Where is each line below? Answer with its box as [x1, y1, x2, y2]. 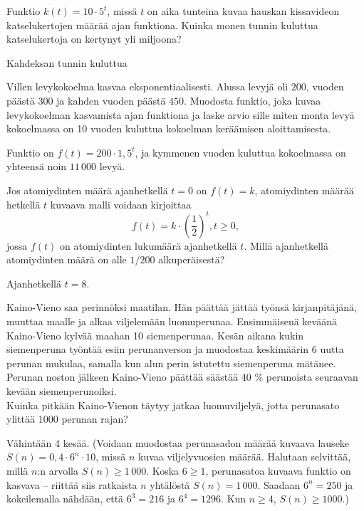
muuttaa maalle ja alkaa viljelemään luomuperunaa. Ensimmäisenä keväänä [6, 314, 337, 328]
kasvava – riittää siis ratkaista [6, 477, 137, 492]
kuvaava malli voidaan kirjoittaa [50, 196, 192, 211]
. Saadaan [257, 477, 301, 492]
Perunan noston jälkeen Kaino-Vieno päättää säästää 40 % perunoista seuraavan [6, 369, 358, 384]
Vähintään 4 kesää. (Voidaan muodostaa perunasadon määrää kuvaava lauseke [6, 435, 350, 450]
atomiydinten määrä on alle [6, 252, 127, 267]
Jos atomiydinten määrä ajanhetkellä [6, 182, 168, 197]
